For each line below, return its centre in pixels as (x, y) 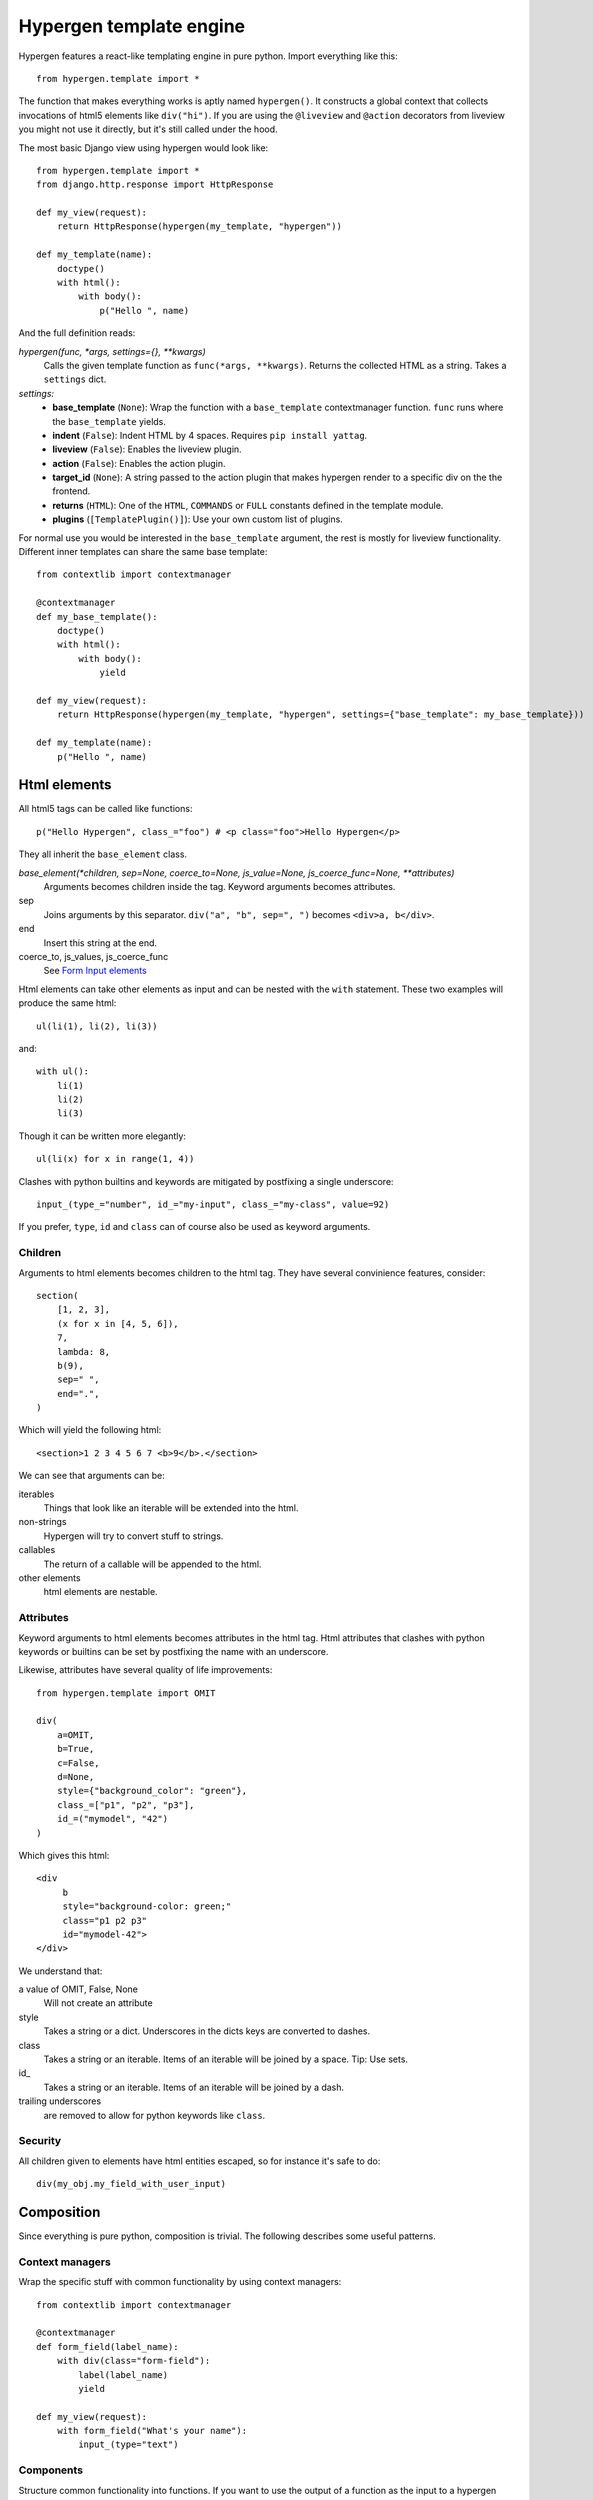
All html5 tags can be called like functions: (105, 809)
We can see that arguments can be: (91, 1476)
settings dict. (75, 379)
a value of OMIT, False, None (78, 1989)
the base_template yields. (109, 421)
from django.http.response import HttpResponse (155, 184)
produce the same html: (67, 1003)
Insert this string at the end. (100, 942)
